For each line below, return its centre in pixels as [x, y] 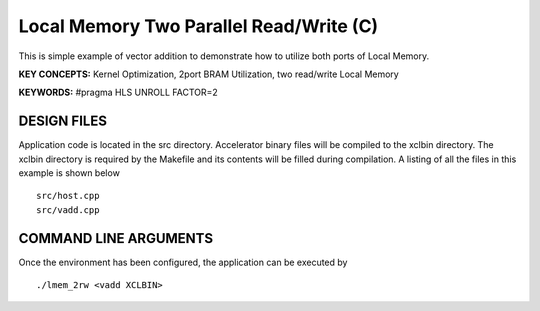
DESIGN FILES [62, 121]
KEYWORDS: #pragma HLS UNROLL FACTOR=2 [118, 92]
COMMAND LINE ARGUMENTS [116, 238]
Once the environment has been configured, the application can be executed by [183, 262]
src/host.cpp [68, 196]
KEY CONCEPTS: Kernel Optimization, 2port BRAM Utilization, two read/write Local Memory [208, 74]
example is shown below [69, 173]
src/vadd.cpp [68, 209]
